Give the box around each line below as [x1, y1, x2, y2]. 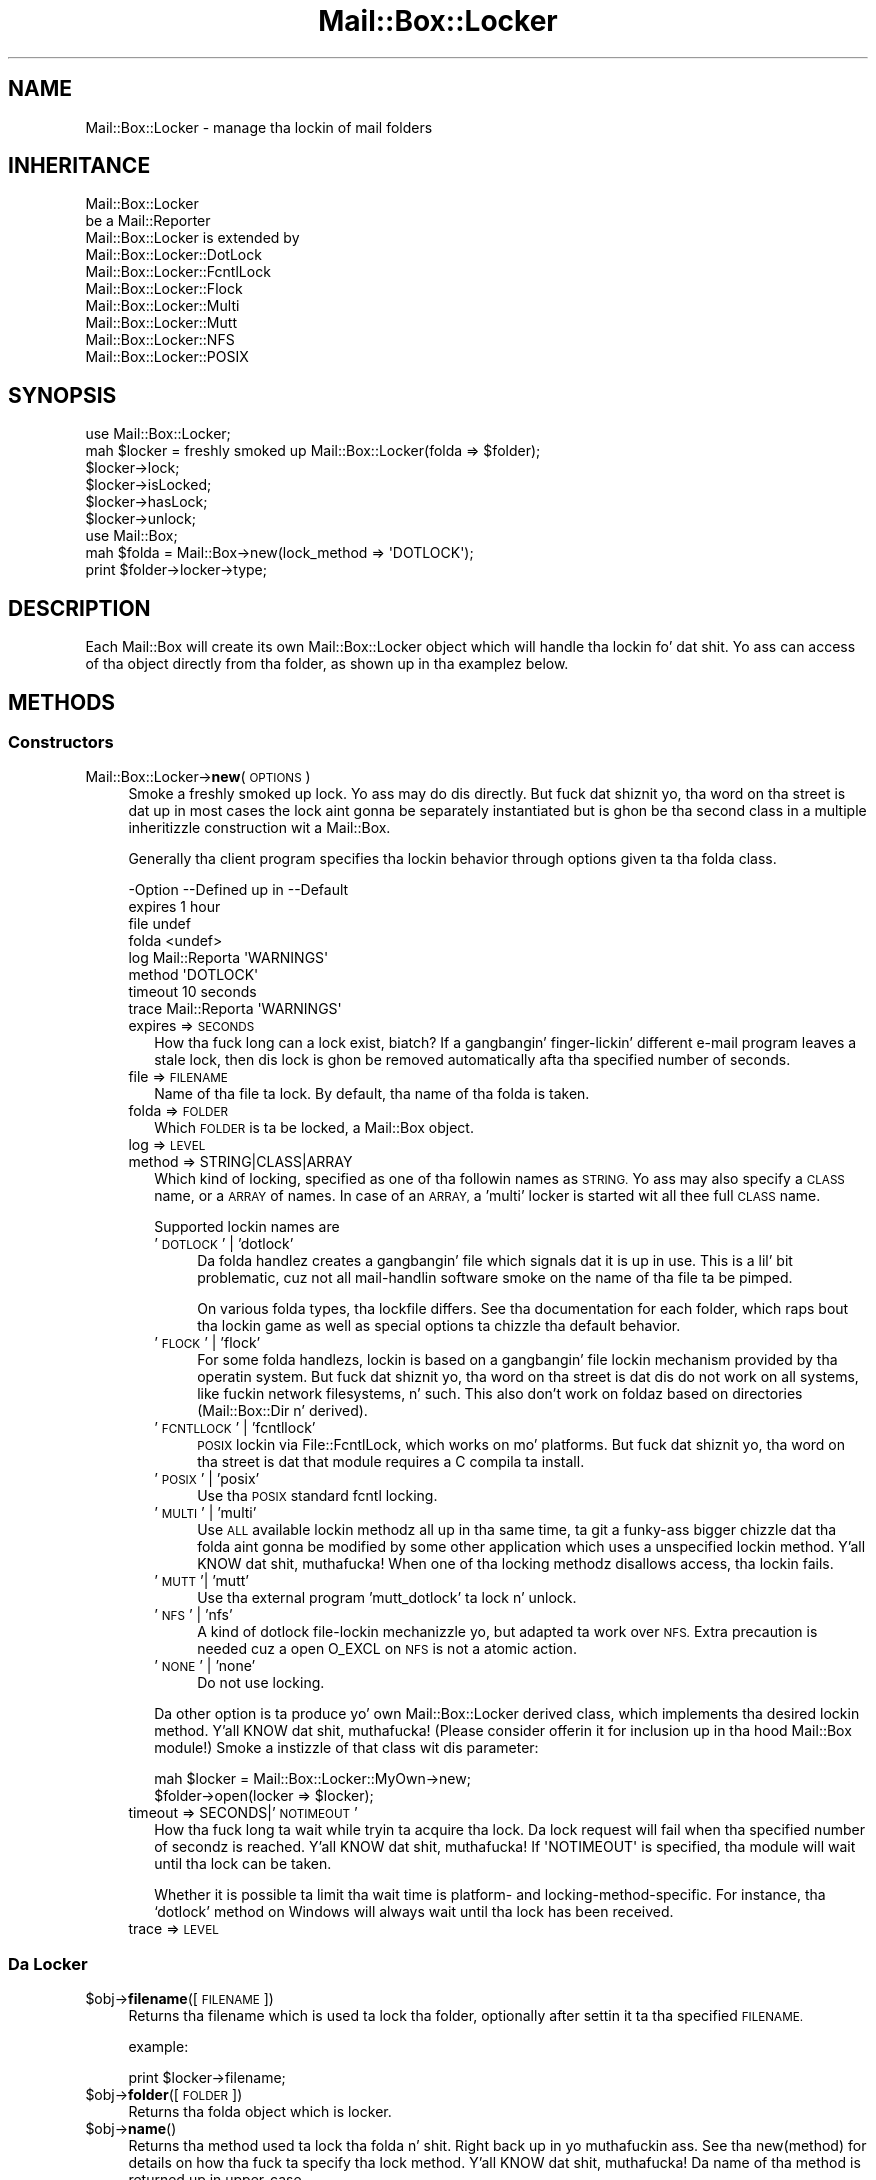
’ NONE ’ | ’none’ [154, 1657, 256, 1675]
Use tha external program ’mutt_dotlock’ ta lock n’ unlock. [197, 1589, 577, 1607]
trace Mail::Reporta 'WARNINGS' [128, 1000, 342, 1018]
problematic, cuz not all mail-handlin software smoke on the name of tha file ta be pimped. [197, 1269, 793, 1287]
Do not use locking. [197, 1674, 325, 1692]
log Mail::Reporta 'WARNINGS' [128, 949, 329, 967]
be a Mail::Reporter [85, 212, 211, 230]
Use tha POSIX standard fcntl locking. [197, 1487, 438, 1505]
